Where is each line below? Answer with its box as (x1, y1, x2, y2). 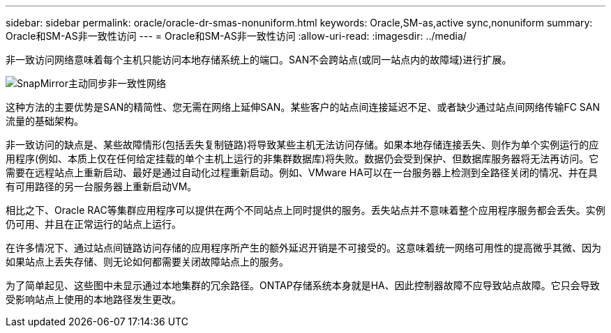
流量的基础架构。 (6, 115, 84, 127)
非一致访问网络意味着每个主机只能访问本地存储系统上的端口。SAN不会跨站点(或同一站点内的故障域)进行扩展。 (6, 54, 512, 65)
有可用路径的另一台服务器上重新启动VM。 (6, 180, 197, 192)
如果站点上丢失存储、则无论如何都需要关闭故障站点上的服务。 (6, 256, 289, 268)
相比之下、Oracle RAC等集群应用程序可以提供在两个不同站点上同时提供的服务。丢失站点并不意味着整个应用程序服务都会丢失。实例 (6, 204, 605, 216)
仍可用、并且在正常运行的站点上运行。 (6, 218, 181, 230)
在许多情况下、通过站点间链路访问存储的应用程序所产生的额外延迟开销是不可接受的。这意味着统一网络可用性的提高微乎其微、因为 (6, 242, 601, 254)
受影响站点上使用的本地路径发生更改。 (6, 293, 181, 305)
